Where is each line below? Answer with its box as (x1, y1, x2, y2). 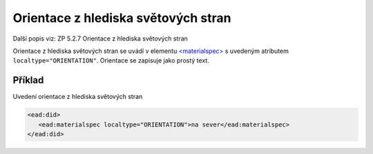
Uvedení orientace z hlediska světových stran (12, 93, 143, 101)
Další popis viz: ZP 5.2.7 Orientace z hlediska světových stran (12, 34, 188, 43)
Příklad (12, 74, 44, 86)
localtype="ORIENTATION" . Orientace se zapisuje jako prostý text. (12, 56, 210, 65)
